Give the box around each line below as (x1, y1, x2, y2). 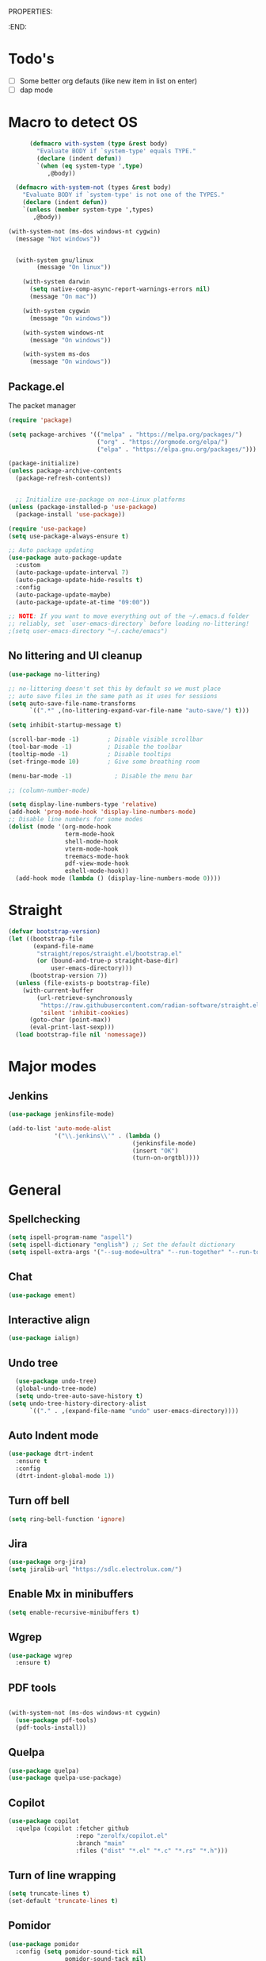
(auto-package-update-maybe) (15, 591, 112, 599)
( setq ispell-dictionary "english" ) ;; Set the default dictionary (8, 1241, 236, 1249)
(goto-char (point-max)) (28, 1016, 112, 1024)
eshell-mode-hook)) (64, 867, 129, 875)
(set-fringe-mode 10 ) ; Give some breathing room (8, 758, 200, 766)
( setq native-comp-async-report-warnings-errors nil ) (28, 285, 211, 293)
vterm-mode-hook (64, 845, 119, 853)
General (8, 1181, 62, 1199)
